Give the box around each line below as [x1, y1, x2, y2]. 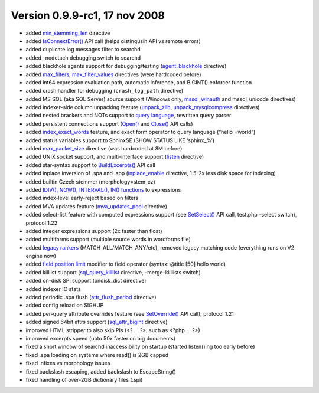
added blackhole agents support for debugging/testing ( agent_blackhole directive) [25, 63, 227, 70]
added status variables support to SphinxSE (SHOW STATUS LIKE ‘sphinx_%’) [25, 136, 215, 144]
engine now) [25, 253, 56, 260]
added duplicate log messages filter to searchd [25, 46, 141, 53]
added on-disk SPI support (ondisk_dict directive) [25, 277, 147, 284]
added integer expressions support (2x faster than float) [25, 227, 162, 234]
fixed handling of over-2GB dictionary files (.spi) [25, 376, 143, 383]
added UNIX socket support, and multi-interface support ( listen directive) [25, 153, 204, 161]
